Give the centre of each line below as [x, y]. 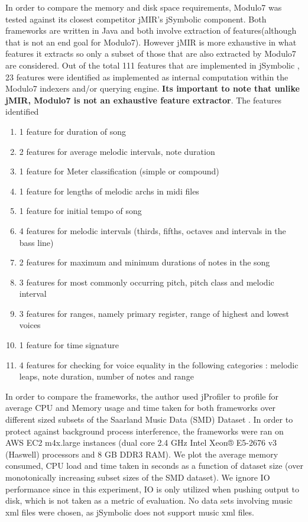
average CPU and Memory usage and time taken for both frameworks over [141, 408]
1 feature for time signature [69, 345]
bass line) [36, 242]
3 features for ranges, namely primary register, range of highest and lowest [154, 313]
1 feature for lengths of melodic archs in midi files [109, 191]
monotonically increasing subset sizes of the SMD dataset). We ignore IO [138, 477]
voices [30, 325]
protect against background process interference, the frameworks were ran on [145, 431]
